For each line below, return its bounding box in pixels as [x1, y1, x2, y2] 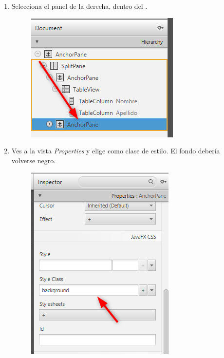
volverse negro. [11, 155, 56, 165]
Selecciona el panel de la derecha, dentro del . [11, 1, 148, 11]
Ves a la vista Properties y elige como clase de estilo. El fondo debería [11, 146, 220, 156]
